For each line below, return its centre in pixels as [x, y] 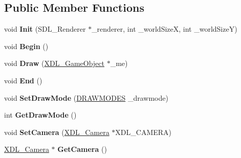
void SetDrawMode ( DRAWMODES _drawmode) [86, 97]
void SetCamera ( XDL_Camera [57, 132]
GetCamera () [82, 149]
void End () [23, 80]
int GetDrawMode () [40, 115]
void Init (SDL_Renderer [45, 29]
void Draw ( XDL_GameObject [54, 63]
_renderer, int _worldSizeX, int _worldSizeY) [165, 29]
